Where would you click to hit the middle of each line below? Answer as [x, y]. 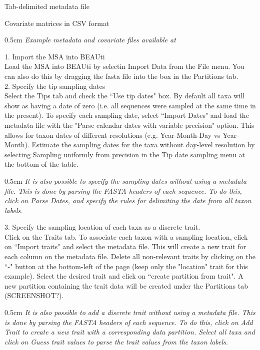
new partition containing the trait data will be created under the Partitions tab [126, 285]
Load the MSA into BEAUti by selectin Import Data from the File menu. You [124, 66]
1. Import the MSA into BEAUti [55, 56]
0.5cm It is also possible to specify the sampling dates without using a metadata [126, 180]
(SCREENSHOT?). [34, 295]
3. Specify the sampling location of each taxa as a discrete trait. [102, 227]
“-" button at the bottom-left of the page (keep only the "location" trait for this [126, 266]
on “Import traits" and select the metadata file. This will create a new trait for [125, 246]
